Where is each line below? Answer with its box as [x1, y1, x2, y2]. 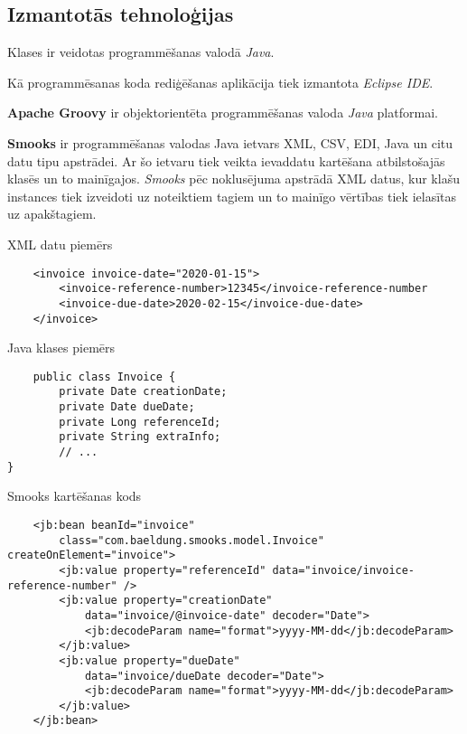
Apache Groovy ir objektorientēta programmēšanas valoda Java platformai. [7, 103, 438, 122]
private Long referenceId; [59, 415, 221, 428]
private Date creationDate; [59, 385, 228, 399]
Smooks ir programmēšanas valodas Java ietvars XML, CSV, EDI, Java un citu [7, 133, 453, 152]
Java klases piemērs [7, 338, 116, 357]
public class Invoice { [33, 370, 176, 383]
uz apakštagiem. [7, 204, 97, 223]
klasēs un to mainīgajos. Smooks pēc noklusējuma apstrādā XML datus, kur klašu [7, 169, 460, 188]
